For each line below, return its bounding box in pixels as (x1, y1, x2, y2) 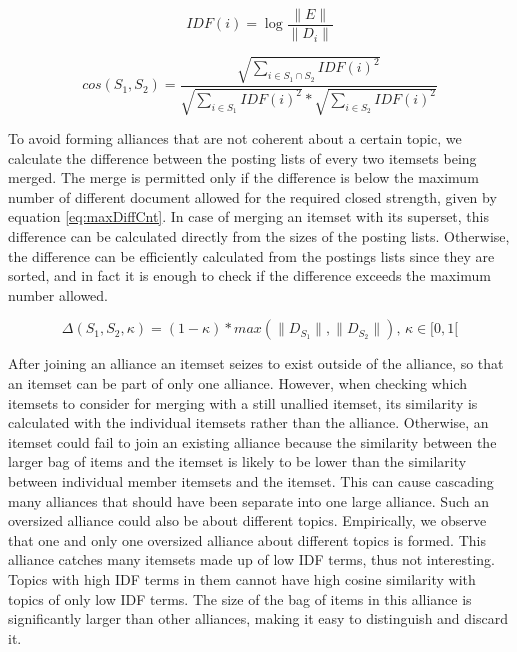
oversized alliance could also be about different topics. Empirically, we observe (8, 510, 487, 531)
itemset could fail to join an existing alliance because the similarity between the (8, 431, 497, 452)
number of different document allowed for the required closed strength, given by (8, 186, 497, 207)
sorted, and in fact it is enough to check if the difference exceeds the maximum (8, 265, 491, 286)
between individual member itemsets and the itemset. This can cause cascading (8, 470, 494, 491)
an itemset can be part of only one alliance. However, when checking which (8, 372, 468, 393)
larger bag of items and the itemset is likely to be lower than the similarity (8, 451, 467, 472)
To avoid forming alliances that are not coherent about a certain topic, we (8, 128, 462, 149)
